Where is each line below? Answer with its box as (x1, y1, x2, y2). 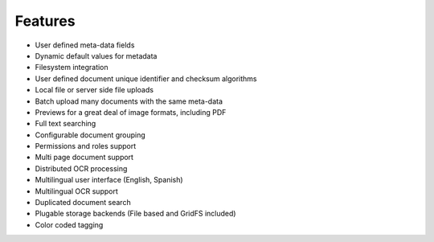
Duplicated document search (35, 198, 132, 207)
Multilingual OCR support (35, 186, 118, 196)
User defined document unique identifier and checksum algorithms (35, 73, 257, 84)
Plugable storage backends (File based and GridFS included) (35, 209, 236, 219)
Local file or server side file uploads (35, 85, 154, 95)
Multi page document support (35, 153, 134, 162)
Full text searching (35, 119, 96, 129)
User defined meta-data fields (35, 40, 135, 50)
